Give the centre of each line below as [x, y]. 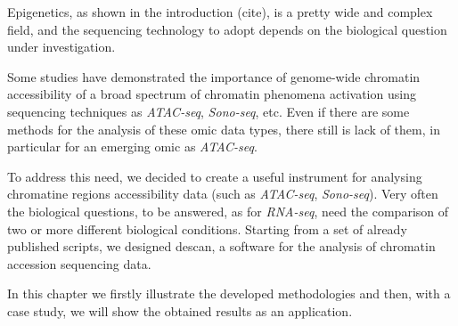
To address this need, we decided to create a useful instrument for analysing [215, 176]
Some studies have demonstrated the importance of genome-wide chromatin [214, 76]
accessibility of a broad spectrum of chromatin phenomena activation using [212, 94]
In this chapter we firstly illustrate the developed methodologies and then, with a [229, 293]
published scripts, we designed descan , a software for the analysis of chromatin [221, 246]
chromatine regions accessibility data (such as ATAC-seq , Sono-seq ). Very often [223, 194]
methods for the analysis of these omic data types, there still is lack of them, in [224, 129]
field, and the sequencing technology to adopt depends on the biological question [227, 29]
